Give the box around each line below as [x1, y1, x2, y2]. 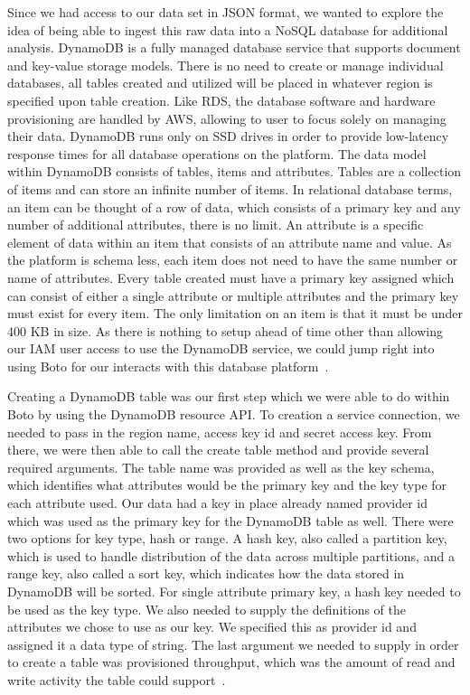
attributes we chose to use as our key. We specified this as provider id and [7, 617, 417, 636]
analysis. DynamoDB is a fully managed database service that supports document [7, 38, 461, 57]
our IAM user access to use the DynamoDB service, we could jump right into [7, 339, 435, 358]
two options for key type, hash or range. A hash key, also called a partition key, [7, 529, 447, 548]
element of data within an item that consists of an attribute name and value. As [7, 232, 452, 251]
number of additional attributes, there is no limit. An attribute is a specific [7, 215, 424, 234]
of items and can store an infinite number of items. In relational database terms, [7, 179, 453, 198]
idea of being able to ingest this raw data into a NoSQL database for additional [7, 20, 448, 39]
